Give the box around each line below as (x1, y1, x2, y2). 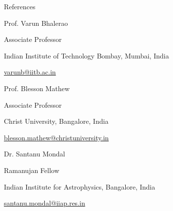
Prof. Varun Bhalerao (4, 18, 68, 28)
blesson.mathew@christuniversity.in (4, 132, 109, 142)
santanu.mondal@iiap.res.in (4, 198, 85, 208)
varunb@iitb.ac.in (4, 67, 56, 77)
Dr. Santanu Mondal (4, 149, 65, 159)
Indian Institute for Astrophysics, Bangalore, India (4, 181, 155, 192)
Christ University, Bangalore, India (4, 116, 109, 126)
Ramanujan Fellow (4, 165, 59, 175)
